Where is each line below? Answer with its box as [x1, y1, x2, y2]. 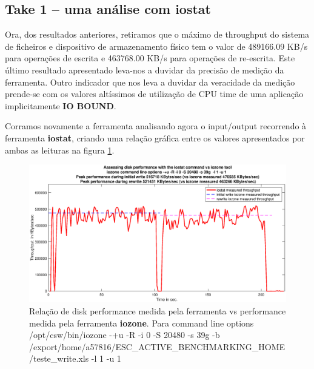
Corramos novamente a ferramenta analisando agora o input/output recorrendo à [5, 120, 307, 132]
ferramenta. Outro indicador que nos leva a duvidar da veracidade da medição [5, 75, 295, 88]
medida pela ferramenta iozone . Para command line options [29, 316, 254, 329]
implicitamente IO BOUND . [5, 99, 116, 112]
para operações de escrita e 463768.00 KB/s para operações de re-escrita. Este [5, 52, 295, 64]
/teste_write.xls [29, 352, 89, 365]
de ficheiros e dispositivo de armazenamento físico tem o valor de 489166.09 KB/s [5, 39, 308, 52]
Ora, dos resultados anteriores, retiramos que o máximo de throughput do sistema [5, 28, 310, 41]
